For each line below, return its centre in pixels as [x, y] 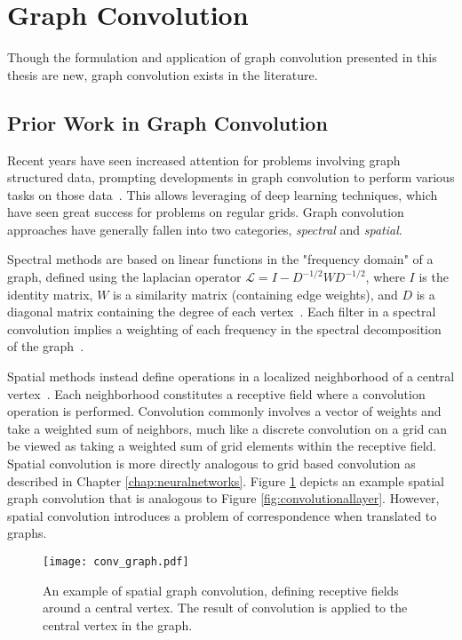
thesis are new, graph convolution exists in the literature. [163, 74]
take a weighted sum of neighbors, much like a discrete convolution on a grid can [227, 428]
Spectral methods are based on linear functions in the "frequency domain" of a [220, 259]
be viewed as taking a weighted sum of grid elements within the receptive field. [222, 446]
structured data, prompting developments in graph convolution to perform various [231, 177]
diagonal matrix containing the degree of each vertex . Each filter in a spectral [222, 312]
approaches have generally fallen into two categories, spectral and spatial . [205, 229]
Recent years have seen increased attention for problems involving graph [204, 160]
